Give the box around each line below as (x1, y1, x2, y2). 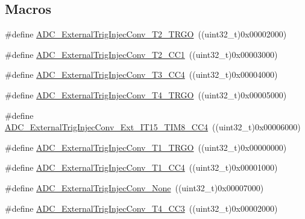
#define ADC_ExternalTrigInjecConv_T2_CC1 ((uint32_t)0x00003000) (5, 48, 278, 60)
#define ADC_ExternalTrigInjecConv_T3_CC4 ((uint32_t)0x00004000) (5, 68, 278, 81)
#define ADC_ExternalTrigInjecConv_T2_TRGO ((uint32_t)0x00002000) (5, 28, 287, 40)
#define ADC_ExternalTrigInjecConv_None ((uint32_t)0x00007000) (5, 181, 264, 194)
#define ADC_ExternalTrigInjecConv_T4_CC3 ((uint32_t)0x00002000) (5, 202, 278, 214)
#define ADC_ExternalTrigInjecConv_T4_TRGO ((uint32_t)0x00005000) (5, 88, 287, 101)
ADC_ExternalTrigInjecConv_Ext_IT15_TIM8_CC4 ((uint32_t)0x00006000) (5, 121, 301, 133)
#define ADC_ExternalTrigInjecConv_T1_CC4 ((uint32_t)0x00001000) (5, 161, 278, 174)
